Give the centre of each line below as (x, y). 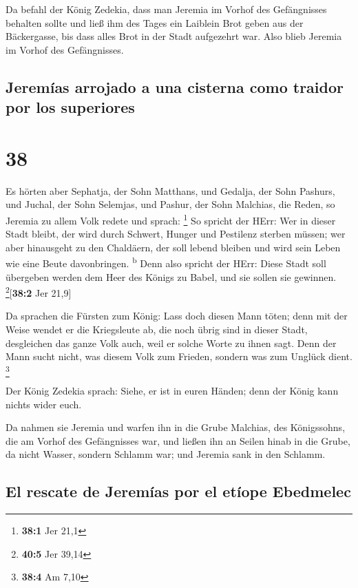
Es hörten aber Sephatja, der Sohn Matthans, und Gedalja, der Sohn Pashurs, (170, 190)
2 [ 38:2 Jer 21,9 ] (39, 292)
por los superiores (70, 107)
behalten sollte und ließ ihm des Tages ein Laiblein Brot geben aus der (155, 22)
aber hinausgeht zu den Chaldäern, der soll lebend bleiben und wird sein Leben (173, 247)
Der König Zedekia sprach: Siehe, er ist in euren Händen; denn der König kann (172, 391)
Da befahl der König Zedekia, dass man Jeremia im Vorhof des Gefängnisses (166, 9)
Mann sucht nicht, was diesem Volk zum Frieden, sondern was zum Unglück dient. (179, 356)
